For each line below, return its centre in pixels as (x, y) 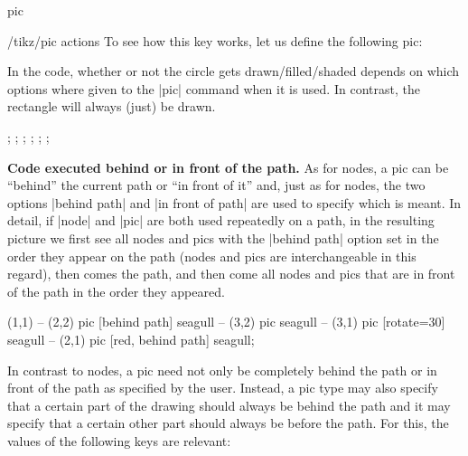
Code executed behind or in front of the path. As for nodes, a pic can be (228, 167)
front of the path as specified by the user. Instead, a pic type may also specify (223, 388)
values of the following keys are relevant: (119, 440)
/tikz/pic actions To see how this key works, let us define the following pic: (215, 40)
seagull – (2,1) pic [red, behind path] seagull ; (131, 339)
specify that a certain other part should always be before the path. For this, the (228, 423)
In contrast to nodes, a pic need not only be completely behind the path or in (222, 370)
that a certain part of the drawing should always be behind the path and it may (229, 405)
